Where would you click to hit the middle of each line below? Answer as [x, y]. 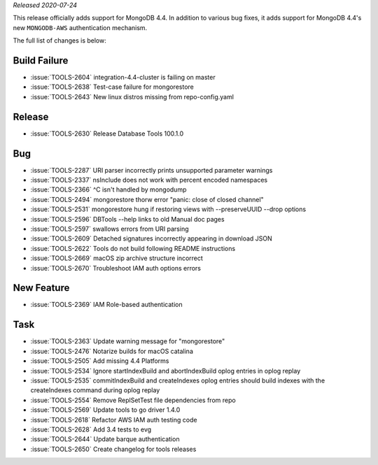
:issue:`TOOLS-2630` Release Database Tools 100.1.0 [107, 134]
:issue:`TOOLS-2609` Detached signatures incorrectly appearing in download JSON [151, 238]
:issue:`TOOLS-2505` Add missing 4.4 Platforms [100, 361]
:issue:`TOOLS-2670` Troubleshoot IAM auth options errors [115, 268]
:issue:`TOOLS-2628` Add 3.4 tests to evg [91, 429]
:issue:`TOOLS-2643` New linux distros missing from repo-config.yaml [132, 96]
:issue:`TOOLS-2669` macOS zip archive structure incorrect [117, 258]
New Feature [41, 288]
